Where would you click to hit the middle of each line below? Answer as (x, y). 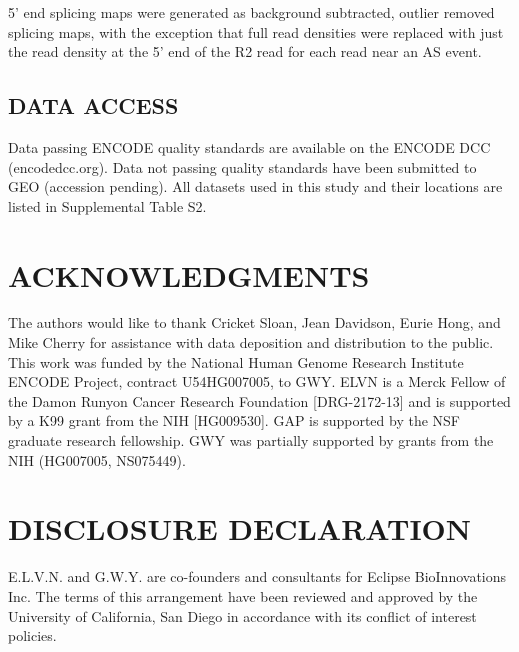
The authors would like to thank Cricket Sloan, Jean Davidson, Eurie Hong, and (254, 322)
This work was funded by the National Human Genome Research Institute (236, 361)
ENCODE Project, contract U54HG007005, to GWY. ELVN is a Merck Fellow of (257, 381)
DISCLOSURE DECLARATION (240, 528)
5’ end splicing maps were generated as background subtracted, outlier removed (251, 12)
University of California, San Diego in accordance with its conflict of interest (242, 615)
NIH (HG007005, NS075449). (97, 459)
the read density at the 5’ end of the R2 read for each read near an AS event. (245, 51)
